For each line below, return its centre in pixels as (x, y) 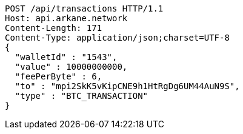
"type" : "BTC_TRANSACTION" (82, 96)
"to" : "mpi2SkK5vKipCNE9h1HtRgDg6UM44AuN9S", (127, 86)
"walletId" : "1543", (66, 57)
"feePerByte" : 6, (58, 76)
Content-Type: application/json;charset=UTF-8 (117, 38)
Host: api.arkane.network (66, 18)
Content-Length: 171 (54, 28)
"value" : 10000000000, (71, 67)
